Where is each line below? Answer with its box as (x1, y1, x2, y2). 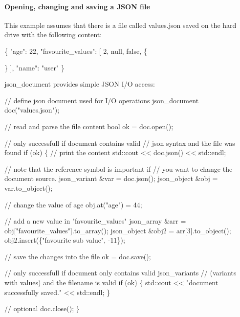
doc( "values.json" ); (4, 105, 60, 115)
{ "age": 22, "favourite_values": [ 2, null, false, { (4, 45, 147, 56)
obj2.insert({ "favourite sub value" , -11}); (4, 235, 125, 245)
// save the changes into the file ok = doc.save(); (4, 251, 151, 261)
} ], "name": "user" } (4, 62, 65, 72)
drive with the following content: (4, 29, 102, 40)
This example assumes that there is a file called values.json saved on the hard (4, 20, 237, 30)
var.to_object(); (4, 182, 53, 193)
